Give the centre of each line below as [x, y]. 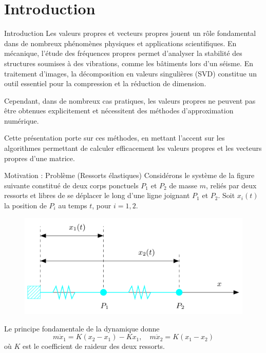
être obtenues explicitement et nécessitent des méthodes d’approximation [119, 111]
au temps [73, 205]
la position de [25, 205]
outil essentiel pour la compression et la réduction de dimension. [105, 83]
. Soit [226, 195]
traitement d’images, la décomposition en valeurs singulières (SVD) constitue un [130, 73]
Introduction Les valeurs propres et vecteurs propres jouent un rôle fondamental [130, 33]
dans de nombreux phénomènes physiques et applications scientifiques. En [120, 43]
